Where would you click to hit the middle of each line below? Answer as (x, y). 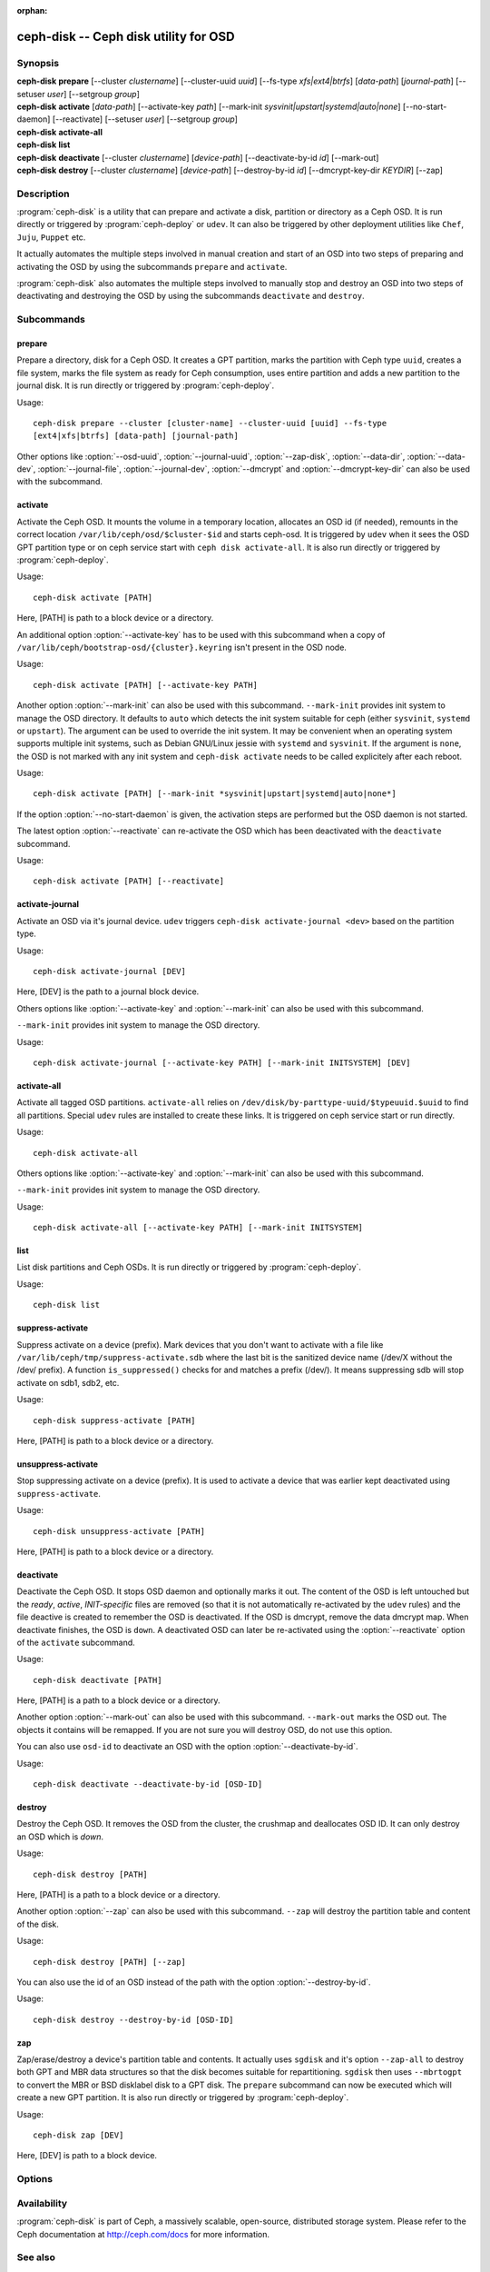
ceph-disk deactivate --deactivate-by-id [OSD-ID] (148, 1784)
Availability (42, 2203)
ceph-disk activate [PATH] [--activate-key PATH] (146, 685)
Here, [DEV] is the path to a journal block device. (108, 992)
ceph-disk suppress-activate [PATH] (114, 1420)
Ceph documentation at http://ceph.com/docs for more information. (143, 2234)
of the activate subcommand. (76, 1642)
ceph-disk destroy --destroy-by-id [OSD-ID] (134, 2019)
